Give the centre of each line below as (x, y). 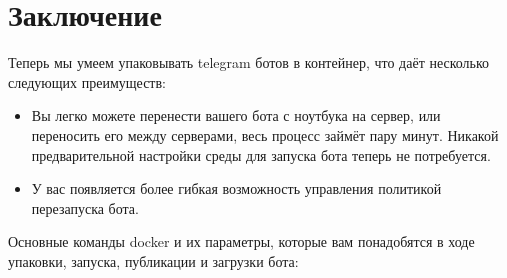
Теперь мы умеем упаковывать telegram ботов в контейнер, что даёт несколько (249, 62)
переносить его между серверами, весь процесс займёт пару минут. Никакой (265, 134)
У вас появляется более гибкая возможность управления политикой (236, 188)
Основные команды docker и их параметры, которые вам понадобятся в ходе (241, 241)
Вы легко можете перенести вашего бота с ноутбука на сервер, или (236, 115)
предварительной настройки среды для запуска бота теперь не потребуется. (261, 154)
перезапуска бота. (85, 207)
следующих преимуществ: (87, 81)
